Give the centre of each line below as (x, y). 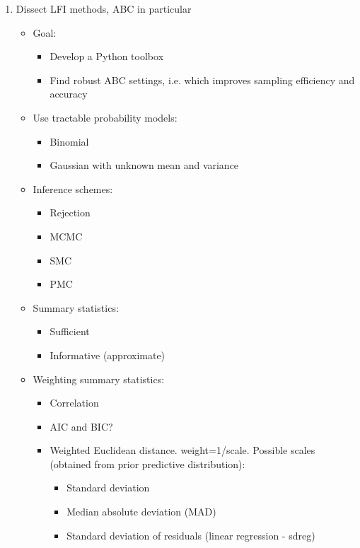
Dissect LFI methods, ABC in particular (104, 8)
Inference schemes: (73, 188)
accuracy (69, 94)
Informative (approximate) (108, 355)
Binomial (69, 141)
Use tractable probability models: (105, 117)
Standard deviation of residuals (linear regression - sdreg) (191, 535)
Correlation (74, 403)
